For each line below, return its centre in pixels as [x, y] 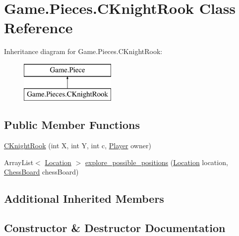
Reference [38, 28]
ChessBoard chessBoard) [41, 172]
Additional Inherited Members [84, 199]
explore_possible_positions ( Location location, [156, 162]
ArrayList [19, 162]
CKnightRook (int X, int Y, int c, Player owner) [78, 146]
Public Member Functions [72, 125]
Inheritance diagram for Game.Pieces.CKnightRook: [83, 51]
